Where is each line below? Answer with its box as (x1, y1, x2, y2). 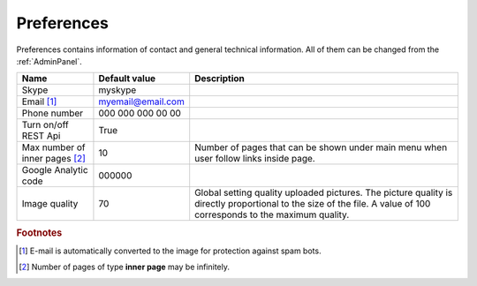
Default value (98, 72, 156, 85)
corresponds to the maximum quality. (194, 208, 350, 221)
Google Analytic (21, 164, 88, 177)
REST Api (21, 130, 61, 142)
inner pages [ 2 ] (21, 153, 86, 165)
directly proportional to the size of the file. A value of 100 (194, 198, 431, 210)
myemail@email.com (98, 95, 185, 108)
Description (194, 72, 245, 85)
